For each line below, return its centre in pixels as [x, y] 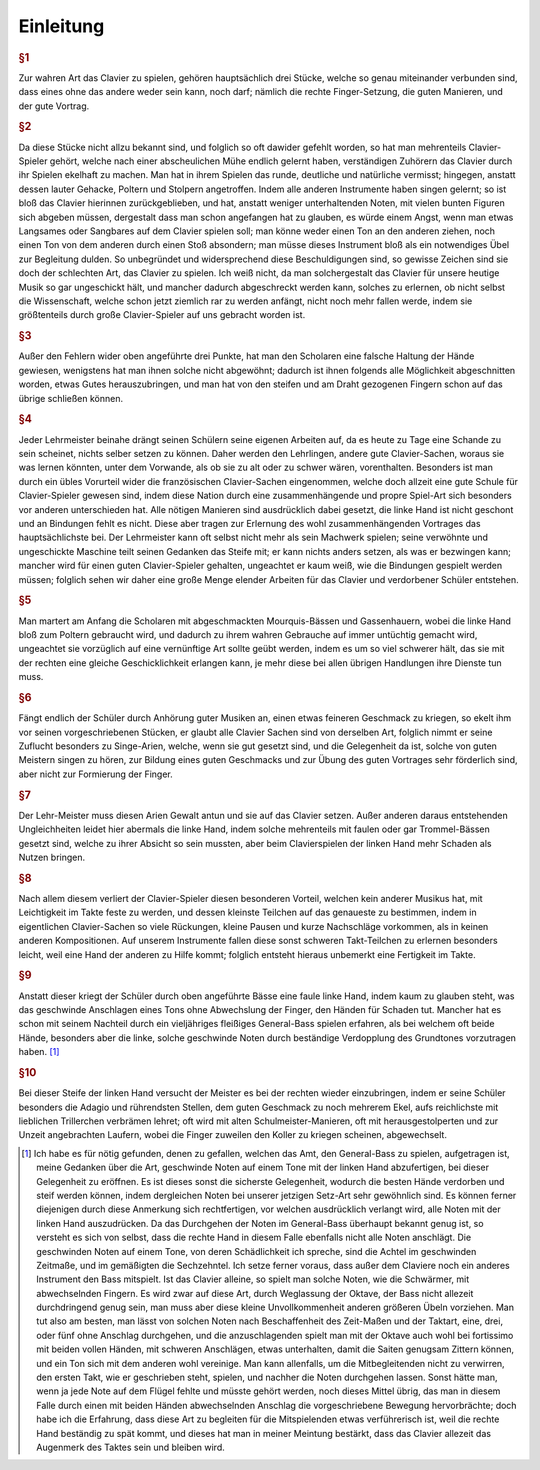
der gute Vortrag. [54, 106]
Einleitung [61, 26]
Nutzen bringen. [51, 857]
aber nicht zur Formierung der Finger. [96, 774]
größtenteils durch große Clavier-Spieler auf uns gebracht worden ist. [162, 315]
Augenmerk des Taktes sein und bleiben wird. [130, 1447]
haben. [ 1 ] [39, 1052]
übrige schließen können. [71, 398]
